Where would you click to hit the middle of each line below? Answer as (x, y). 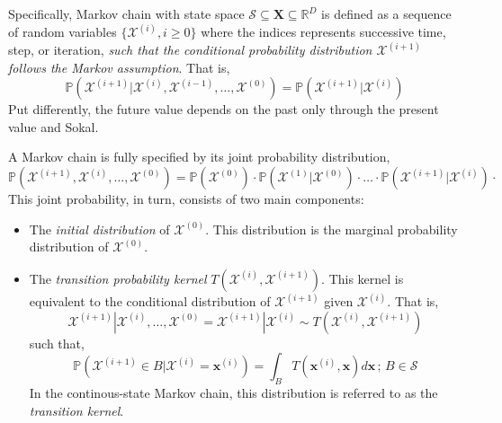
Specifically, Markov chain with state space (126, 13)
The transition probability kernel (118, 278)
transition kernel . (76, 410)
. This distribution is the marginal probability (332, 229)
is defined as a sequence (386, 13)
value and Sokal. (54, 126)
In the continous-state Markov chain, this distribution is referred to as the (233, 393)
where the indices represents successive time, (323, 32)
